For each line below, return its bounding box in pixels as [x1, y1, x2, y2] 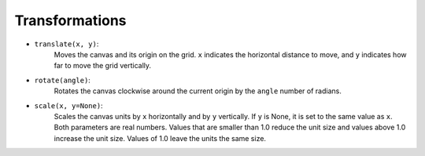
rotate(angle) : [34, 75, 91, 85]
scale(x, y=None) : [34, 100, 103, 110]
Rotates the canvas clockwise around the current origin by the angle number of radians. [54, 86, 342, 96]
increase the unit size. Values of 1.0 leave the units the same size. [54, 133, 267, 143]
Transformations [14, 12, 127, 29]
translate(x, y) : [34, 39, 99, 49]
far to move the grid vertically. [54, 61, 152, 71]
